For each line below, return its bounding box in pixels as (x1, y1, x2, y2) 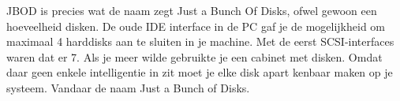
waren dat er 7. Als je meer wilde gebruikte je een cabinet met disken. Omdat (6, 48, 383, 65)
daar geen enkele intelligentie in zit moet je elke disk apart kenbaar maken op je (6, 64, 393, 80)
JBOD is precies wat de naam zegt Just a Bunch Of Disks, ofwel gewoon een (6, 2, 377, 18)
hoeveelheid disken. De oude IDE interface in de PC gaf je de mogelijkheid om (6, 17, 385, 34)
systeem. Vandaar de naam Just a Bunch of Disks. (6, 79, 250, 95)
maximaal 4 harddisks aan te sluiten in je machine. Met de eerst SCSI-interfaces (6, 33, 394, 50)
